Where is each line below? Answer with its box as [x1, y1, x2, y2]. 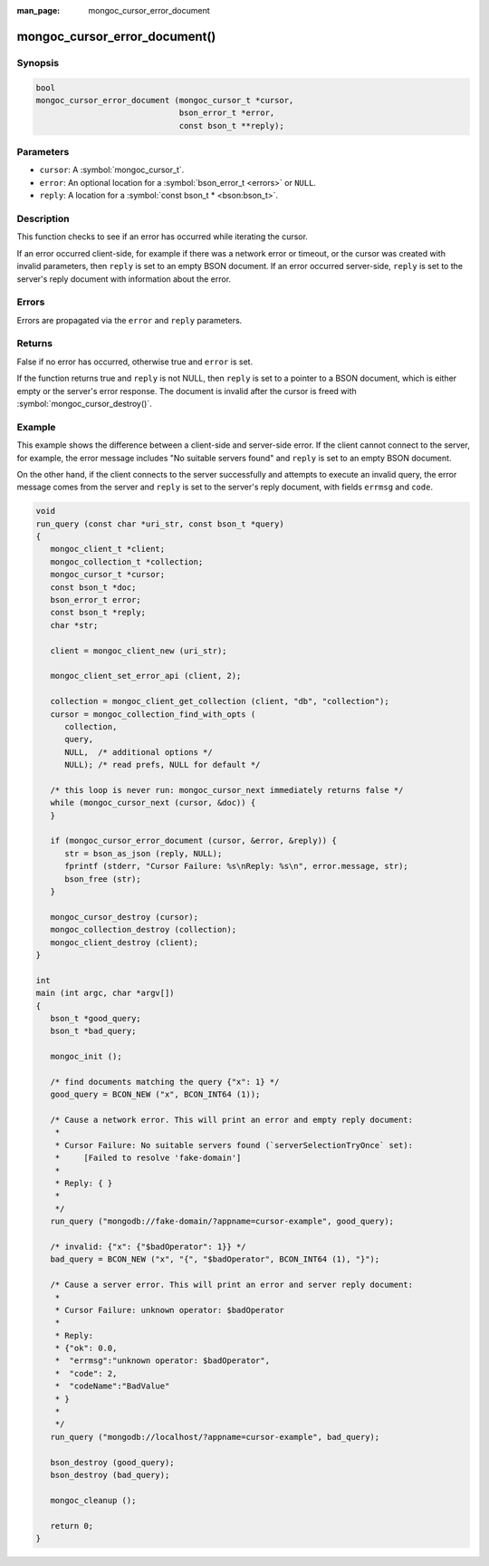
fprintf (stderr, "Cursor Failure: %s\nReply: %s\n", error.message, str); [64, 861, 409, 872]
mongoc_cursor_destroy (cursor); [50, 912, 199, 922]
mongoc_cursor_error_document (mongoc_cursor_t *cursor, [35, 95, 294, 105]
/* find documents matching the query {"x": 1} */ [50, 1077, 280, 1087]
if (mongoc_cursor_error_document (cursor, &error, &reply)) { [50, 836, 337, 846]
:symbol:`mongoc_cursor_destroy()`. [16, 399, 153, 410]
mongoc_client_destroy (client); [50, 937, 199, 947]
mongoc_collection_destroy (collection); [50, 924, 237, 935]
